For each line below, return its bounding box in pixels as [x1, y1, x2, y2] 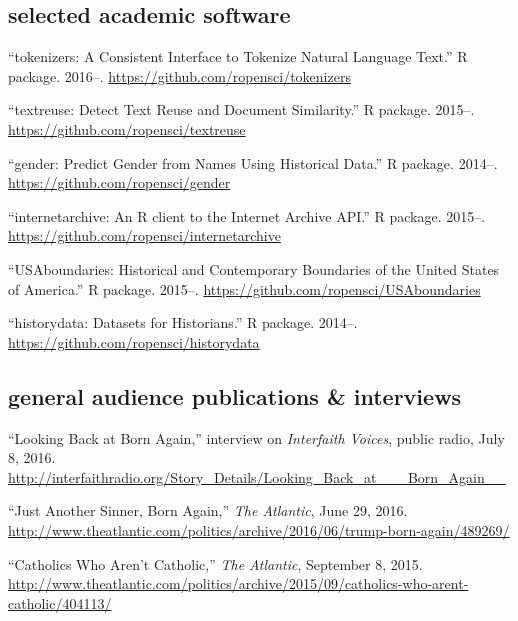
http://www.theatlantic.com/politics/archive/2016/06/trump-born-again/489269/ [8, 519, 510, 540]
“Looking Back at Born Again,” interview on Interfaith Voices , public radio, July [8, 427, 505, 448]
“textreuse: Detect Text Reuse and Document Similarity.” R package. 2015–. [8, 99, 475, 120]
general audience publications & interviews [8, 380, 462, 411]
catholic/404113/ [8, 592, 112, 613]
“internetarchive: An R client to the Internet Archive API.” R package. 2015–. [8, 205, 486, 226]
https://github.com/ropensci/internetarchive [8, 225, 281, 246]
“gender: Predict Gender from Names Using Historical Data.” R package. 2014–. [8, 152, 498, 173]
